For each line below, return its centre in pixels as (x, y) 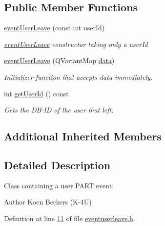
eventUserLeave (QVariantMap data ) (59, 60)
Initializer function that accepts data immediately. (78, 77)
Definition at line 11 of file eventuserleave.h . (70, 218)
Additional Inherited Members (83, 136)
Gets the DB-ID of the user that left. (59, 110)
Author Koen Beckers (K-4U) (48, 202)
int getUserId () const (36, 93)
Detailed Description (57, 165)
